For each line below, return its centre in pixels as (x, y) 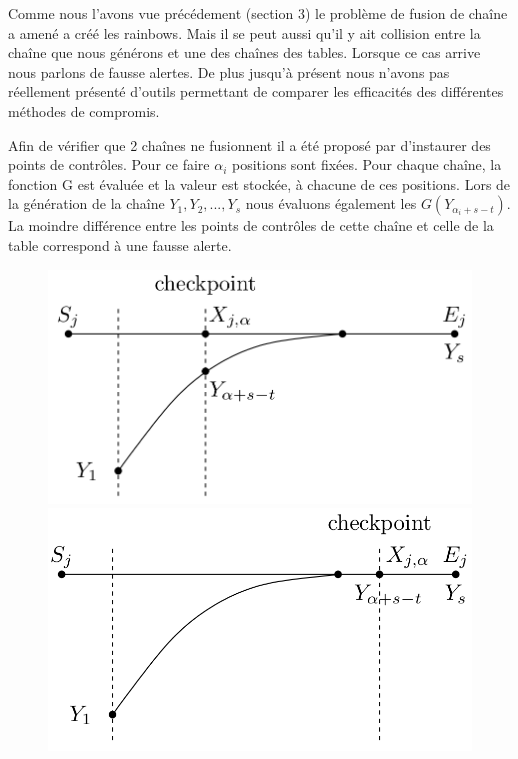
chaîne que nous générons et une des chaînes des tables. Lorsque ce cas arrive (244, 52)
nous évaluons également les (331, 203)
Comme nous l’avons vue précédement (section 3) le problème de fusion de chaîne (258, 13)
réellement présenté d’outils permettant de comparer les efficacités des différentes (256, 91)
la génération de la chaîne (86, 203)
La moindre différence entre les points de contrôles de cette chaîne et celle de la (251, 225)
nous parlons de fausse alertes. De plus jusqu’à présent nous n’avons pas (229, 71)
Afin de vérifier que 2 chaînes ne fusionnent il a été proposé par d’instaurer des (249, 144)
